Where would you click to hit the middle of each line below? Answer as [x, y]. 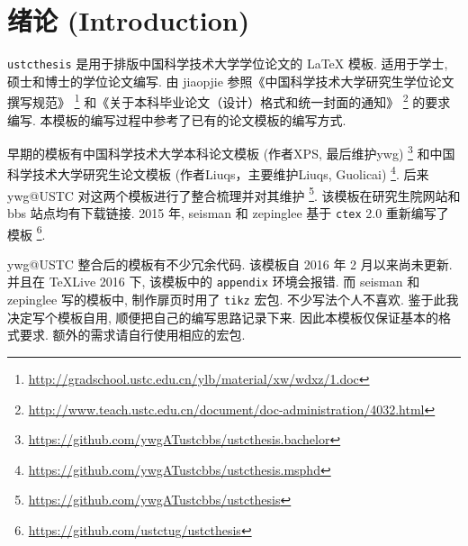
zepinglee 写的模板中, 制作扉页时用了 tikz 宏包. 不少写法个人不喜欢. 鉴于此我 [233, 300]
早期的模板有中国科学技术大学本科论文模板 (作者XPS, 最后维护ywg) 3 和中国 [231, 152]
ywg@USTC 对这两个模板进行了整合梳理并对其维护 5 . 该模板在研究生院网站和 [234, 194]
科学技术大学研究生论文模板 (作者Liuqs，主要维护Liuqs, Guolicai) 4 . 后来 [218, 173]
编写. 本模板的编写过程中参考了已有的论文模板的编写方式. [177, 119]
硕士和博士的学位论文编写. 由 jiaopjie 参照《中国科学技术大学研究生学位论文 [231, 81]
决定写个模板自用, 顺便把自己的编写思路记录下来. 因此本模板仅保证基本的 [223, 317]
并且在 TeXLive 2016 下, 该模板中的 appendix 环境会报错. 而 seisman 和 [214, 282]
